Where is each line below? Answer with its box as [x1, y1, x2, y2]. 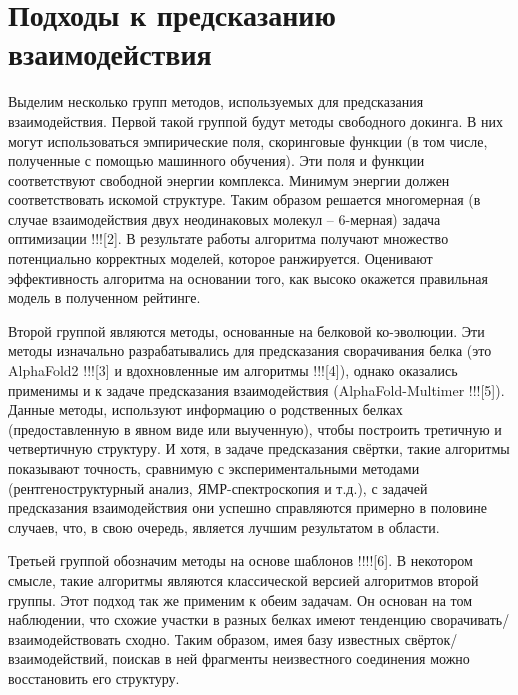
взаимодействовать [8, 628, 121, 649]
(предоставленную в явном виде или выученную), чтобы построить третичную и [8, 418, 502, 439]
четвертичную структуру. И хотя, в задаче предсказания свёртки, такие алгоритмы [8, 438, 510, 459]
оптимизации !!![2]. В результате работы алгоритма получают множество [8, 228, 449, 249]
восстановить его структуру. [8, 667, 180, 688]
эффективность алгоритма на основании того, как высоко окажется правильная [8, 267, 488, 288]
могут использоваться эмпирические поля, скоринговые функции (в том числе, [8, 130, 488, 151]
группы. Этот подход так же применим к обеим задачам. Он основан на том [8, 589, 473, 610]
